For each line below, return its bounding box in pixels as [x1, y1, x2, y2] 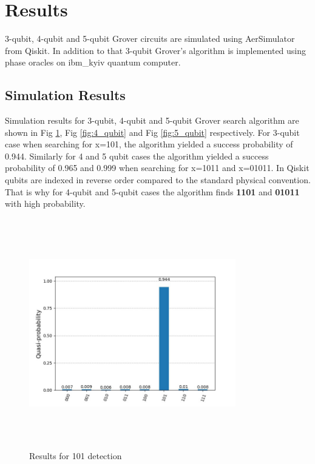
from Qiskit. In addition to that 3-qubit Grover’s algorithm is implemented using [5, 44, 307, 56]
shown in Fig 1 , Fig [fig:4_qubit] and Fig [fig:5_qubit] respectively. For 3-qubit [5, 126, 300, 138]
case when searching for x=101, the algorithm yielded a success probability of [5, 138, 293, 150]
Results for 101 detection [29, 449, 122, 462]
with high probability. [5, 197, 86, 210]
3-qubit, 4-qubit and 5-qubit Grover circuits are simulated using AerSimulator [5, 32, 295, 45]
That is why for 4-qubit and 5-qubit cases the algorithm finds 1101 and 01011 [5, 185, 300, 198]
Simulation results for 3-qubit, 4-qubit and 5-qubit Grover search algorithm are [5, 114, 299, 127]
